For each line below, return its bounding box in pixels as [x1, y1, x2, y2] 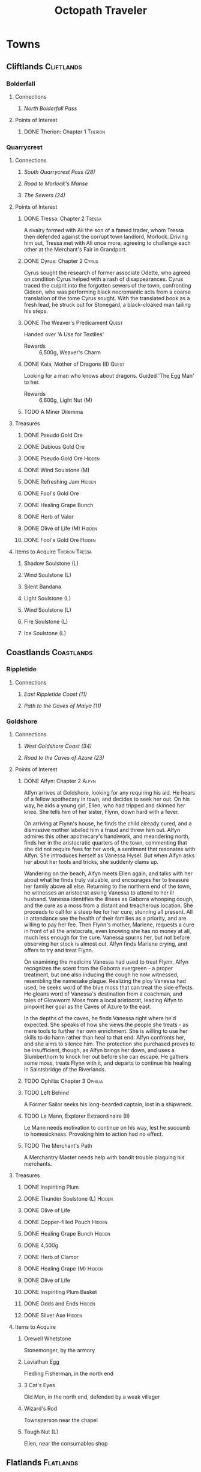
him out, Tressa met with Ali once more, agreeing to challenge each [23, 239, 191, 247]
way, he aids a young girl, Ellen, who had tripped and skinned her [23, 802, 185, 809]
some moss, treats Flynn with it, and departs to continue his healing [23, 1059, 191, 1067]
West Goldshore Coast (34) [23, 742, 92, 750]
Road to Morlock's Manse [23, 180, 88, 187]
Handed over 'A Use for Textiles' [23, 331, 104, 338]
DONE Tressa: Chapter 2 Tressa [23, 215, 102, 223]
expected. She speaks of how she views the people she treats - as [23, 1021, 189, 1029]
